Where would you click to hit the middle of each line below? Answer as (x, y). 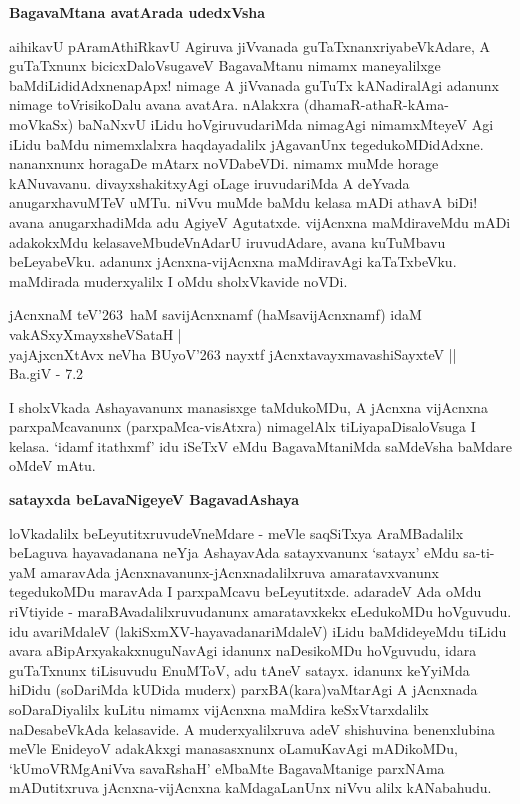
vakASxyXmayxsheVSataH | (95, 333)
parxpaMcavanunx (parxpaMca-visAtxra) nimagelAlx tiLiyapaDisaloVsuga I (242, 426)
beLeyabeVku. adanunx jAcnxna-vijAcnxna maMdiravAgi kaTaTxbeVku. (233, 261)
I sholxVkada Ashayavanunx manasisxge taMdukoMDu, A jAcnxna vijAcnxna (248, 406)
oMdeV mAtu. (52, 465)
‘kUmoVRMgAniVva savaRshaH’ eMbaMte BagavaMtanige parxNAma (227, 767)
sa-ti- (479, 552)
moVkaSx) (41, 123)
